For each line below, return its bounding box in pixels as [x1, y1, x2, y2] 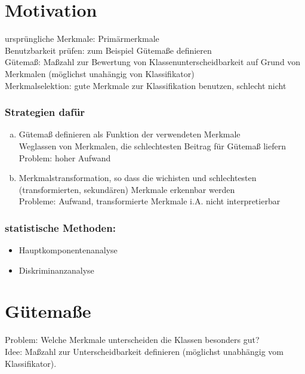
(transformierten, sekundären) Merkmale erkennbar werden [19, 183, 235, 195]
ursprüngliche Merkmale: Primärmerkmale [5, 32, 159, 45]
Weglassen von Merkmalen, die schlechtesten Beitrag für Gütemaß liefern [19, 139, 286, 152]
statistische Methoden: [5, 220, 116, 235]
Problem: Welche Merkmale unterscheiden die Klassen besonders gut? [5, 333, 260, 346]
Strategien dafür [5, 105, 85, 119]
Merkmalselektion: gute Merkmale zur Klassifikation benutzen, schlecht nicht [5, 79, 286, 91]
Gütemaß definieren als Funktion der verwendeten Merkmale [19, 128, 241, 140]
